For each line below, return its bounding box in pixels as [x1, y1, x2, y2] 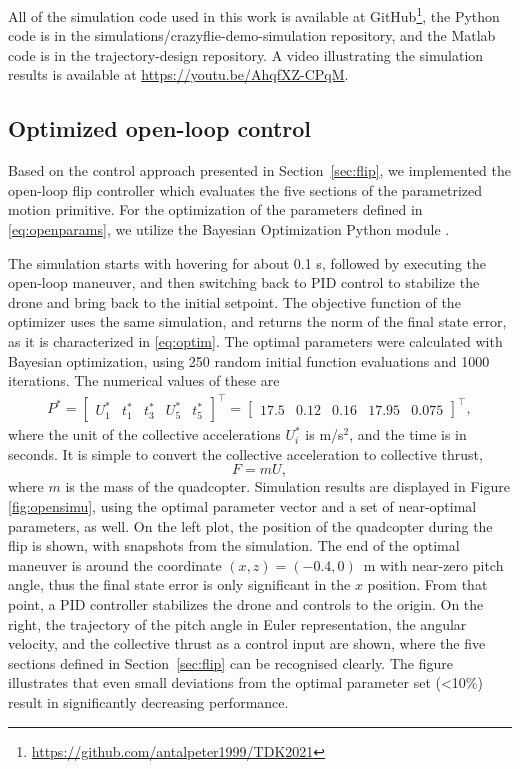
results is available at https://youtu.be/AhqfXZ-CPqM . [8, 64, 349, 85]
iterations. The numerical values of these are [8, 370, 280, 391]
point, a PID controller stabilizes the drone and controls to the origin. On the [8, 594, 484, 615]
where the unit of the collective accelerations [8, 424, 281, 445]
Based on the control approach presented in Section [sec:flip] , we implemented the [8, 160, 511, 181]
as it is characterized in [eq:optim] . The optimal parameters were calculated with [8, 330, 503, 351]
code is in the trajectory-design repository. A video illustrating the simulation [8, 44, 484, 65]
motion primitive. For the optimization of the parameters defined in [8, 199, 423, 220]
